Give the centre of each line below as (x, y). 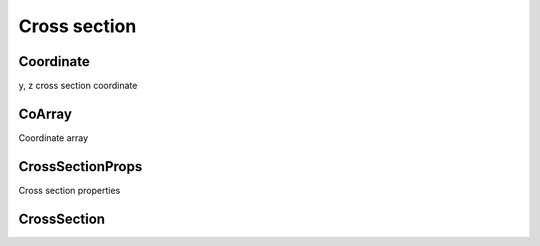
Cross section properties (69, 190)
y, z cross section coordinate (78, 86)
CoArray (45, 113)
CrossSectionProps (80, 166)
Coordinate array (53, 137)
